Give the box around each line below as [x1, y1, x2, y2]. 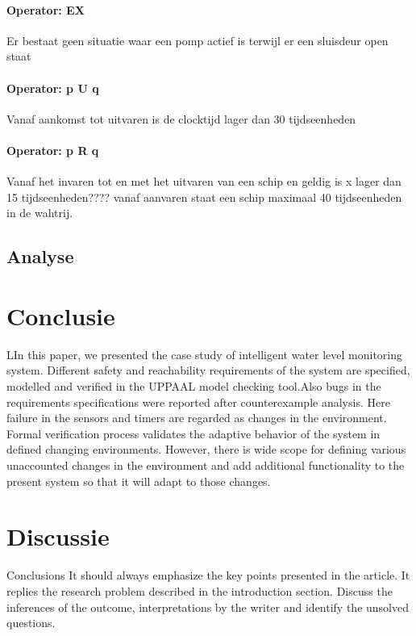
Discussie [6, 520, 110, 553]
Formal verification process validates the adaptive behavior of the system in [6, 425, 381, 441]
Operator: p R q [6, 141, 99, 158]
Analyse [6, 244, 74, 269]
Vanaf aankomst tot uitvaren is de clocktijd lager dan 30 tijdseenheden [6, 110, 356, 127]
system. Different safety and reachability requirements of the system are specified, [6, 362, 410, 379]
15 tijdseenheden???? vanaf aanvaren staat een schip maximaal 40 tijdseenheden [6, 188, 402, 205]
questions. [6, 614, 56, 631]
